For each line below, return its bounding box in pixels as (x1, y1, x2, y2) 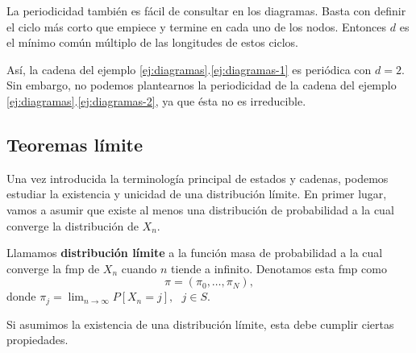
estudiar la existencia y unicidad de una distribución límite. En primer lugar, (6, 185, 387, 202)
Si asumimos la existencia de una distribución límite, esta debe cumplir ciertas (6, 315, 394, 332)
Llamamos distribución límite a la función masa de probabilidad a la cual (6, 244, 383, 261)
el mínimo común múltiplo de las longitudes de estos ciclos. (6, 34, 299, 51)
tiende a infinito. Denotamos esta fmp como (171, 260, 387, 276)
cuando (121, 260, 157, 276)
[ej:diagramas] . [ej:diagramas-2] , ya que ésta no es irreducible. (6, 92, 306, 109)
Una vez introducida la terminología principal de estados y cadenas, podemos (6, 169, 389, 186)
